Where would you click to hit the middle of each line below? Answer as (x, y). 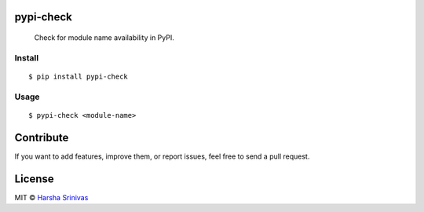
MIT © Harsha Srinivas (51, 197)
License (34, 179)
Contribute (42, 137)
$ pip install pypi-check (79, 76)
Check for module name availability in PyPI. (104, 38)
